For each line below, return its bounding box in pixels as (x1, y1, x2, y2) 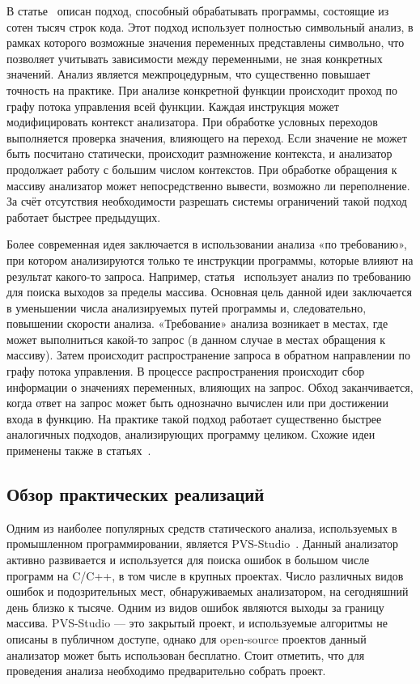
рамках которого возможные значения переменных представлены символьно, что (6, 34, 405, 51)
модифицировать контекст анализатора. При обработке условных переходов (6, 113, 378, 130)
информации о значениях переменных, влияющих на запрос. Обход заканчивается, (6, 378, 414, 395)
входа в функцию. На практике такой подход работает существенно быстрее (6, 410, 382, 427)
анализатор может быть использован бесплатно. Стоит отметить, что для (6, 646, 365, 663)
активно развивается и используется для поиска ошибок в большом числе (6, 551, 370, 568)
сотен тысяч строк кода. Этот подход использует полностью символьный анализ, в (6, 18, 414, 35)
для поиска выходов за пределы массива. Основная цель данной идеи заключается (6, 283, 413, 300)
